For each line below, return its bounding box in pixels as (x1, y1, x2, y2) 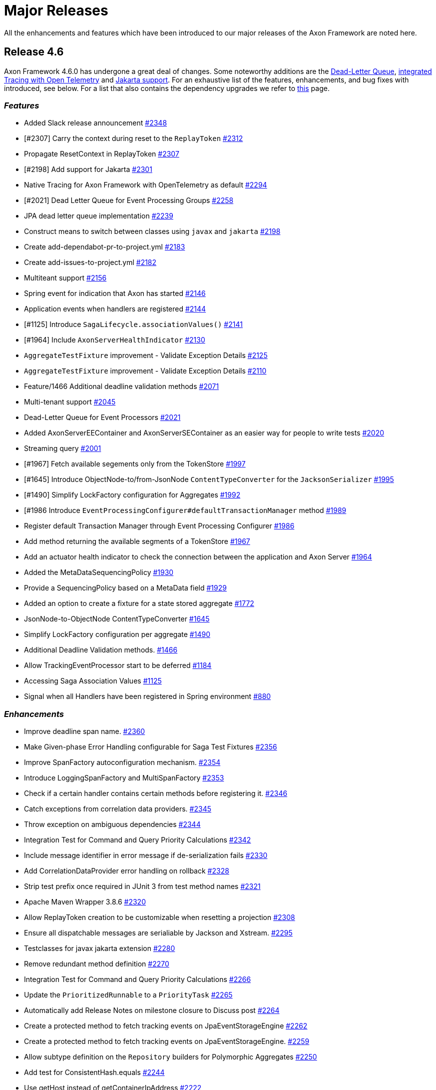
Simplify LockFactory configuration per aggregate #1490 (24, 630, 210, 639)
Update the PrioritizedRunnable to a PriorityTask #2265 (24, 990, 233, 999)
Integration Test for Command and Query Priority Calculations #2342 (24, 835, 251, 844)
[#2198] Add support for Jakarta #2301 (24, 165, 152, 174)
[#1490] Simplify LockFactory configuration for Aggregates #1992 (24, 490, 241, 499)
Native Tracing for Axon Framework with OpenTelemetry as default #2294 (24, 180, 267, 189)
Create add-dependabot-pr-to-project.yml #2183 (24, 242, 185, 251)
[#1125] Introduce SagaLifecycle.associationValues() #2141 (24, 320, 243, 329)
